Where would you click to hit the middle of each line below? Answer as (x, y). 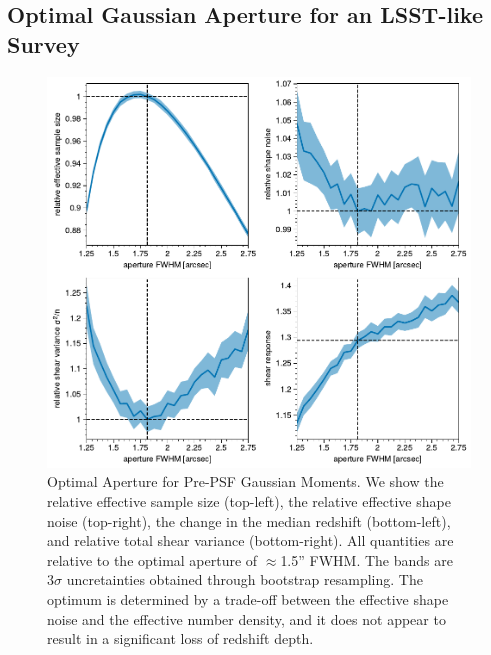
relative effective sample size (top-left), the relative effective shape (249, 500)
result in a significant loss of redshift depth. (180, 638)
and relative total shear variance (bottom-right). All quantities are (250, 540)
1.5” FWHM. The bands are (366, 559)
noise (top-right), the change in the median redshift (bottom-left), (249, 520)
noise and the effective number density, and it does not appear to (246, 618)
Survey (43, 43)
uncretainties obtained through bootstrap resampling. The (244, 579)
